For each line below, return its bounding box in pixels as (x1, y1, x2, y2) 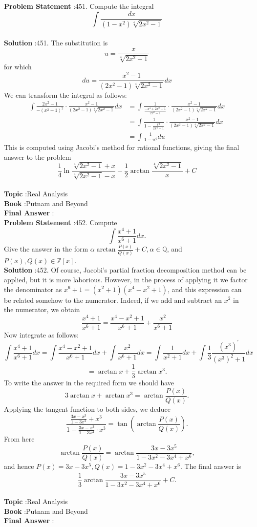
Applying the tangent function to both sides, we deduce (4, 404, 171, 414)
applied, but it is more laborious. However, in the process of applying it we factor (4, 274, 248, 284)
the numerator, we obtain (4, 304, 80, 315)
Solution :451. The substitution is (4, 38, 108, 48)
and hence (4, 461, 34, 471)
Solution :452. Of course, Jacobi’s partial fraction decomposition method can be (4, 265, 247, 275)
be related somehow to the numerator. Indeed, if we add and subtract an (4, 295, 222, 305)
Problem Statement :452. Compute (4, 217, 117, 227)
